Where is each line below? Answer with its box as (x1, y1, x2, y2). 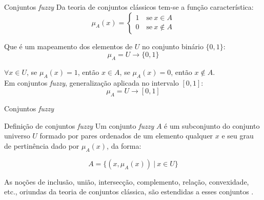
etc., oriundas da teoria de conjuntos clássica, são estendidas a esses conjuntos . (4, 186, 254, 197)
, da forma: (107, 140, 141, 151)
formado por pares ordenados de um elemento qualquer (39, 130, 213, 141)
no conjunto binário (142, 41, 204, 51)
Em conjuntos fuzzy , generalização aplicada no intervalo (4, 77, 179, 88)
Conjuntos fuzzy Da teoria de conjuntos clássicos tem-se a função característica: (4, 2, 254, 12)
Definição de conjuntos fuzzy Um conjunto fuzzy (4, 120, 154, 131)
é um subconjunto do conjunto (164, 120, 260, 131)
